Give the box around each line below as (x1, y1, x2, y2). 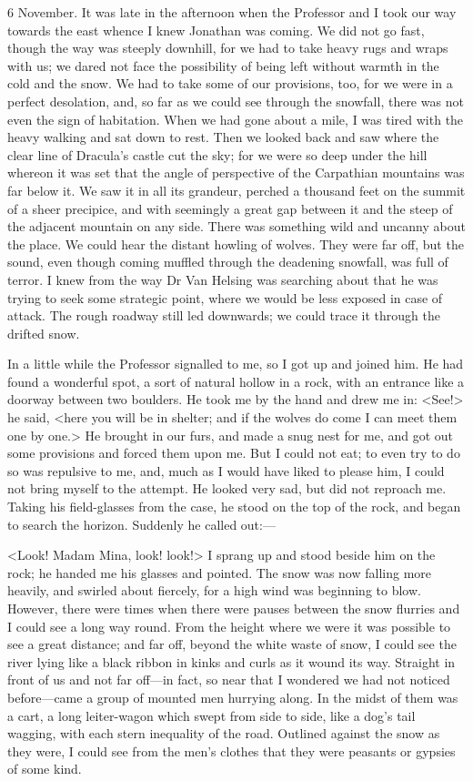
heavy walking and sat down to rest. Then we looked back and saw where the (7, 127, 439, 147)
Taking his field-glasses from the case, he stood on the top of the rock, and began (7, 497, 461, 516)
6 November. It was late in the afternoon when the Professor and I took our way (7, 3, 457, 21)
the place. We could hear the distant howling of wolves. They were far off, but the (7, 234, 464, 253)
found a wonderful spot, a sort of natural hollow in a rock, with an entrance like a (7, 371, 465, 390)
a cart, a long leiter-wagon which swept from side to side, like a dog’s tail (7, 705, 416, 725)
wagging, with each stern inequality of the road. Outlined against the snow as (7, 724, 440, 743)
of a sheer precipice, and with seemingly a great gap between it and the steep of (7, 198, 453, 218)
